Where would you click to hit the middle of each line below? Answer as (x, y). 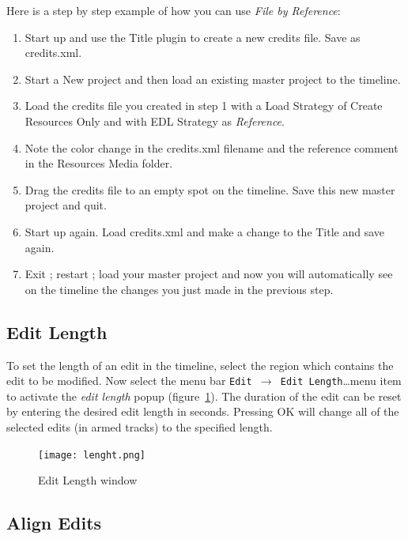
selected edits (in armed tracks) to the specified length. (140, 426)
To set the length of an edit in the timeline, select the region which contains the (200, 365)
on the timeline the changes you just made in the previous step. (179, 289)
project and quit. (66, 205)
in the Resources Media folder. (99, 163)
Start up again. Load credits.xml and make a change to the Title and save (205, 231)
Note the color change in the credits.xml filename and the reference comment (212, 147)
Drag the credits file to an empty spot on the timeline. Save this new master (210, 189)
